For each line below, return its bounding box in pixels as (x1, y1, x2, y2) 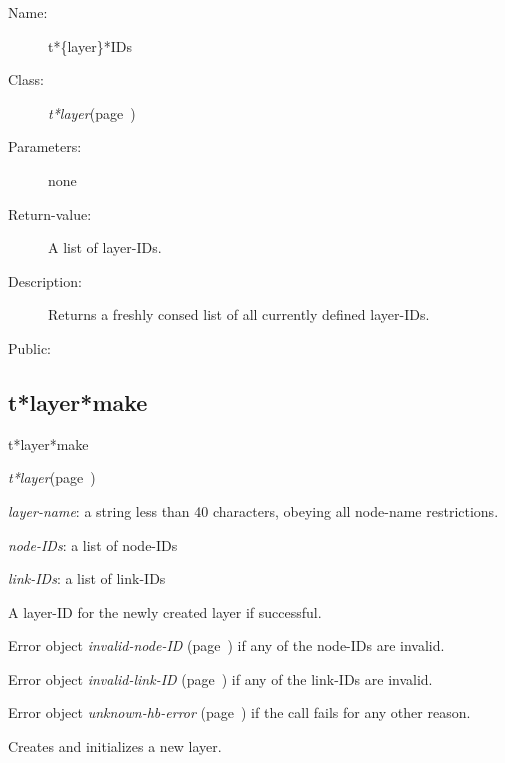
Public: (8, 337, 51, 358)
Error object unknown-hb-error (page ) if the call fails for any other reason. (8, 702, 471, 723)
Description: (8, 270, 82, 291)
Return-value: (8, 203, 92, 224)
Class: (8, 69, 44, 90)
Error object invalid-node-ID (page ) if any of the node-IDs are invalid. (8, 635, 445, 656)
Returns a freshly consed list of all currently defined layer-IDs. (48, 304, 430, 325)
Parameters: (8, 136, 82, 157)
